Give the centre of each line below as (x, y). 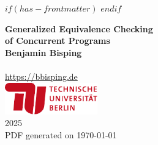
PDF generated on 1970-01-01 (61, 134)
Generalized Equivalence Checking (79, 28)
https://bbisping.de (41, 76)
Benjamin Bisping (43, 52)
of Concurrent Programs (58, 41)
